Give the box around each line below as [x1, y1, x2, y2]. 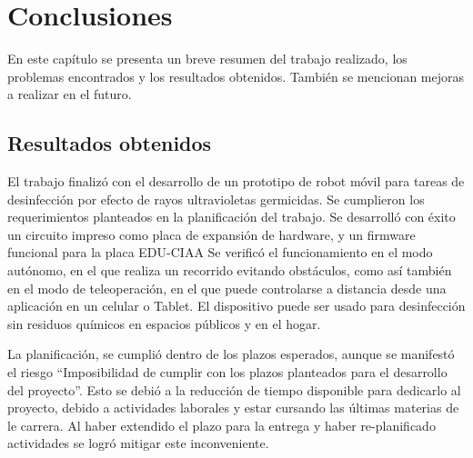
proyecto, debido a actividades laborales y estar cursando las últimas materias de [7, 398, 459, 417]
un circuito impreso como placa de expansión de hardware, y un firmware [7, 224, 416, 244]
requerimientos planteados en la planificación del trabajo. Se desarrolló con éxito [7, 207, 456, 226]
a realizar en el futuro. [7, 85, 132, 104]
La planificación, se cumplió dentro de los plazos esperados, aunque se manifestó [7, 344, 455, 363]
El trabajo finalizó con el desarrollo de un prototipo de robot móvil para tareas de [7, 172, 465, 191]
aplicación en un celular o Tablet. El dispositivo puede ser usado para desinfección [7, 296, 466, 315]
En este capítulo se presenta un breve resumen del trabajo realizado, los [7, 49, 408, 68]
